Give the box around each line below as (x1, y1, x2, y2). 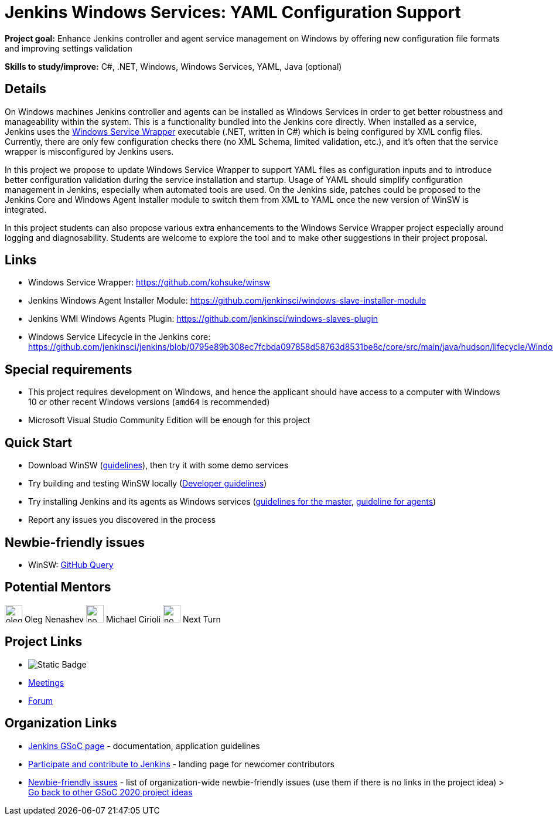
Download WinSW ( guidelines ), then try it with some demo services (28, 460, 289, 471)
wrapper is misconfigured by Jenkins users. (5, 146, 174, 156)
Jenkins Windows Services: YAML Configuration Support (5, 2, 461, 22)
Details (5, 81, 46, 97)
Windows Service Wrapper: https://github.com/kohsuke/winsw (28, 277, 271, 288)
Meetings (28, 677, 64, 688)
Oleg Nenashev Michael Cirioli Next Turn (24, 614, 221, 624)
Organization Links (5, 716, 117, 731)
